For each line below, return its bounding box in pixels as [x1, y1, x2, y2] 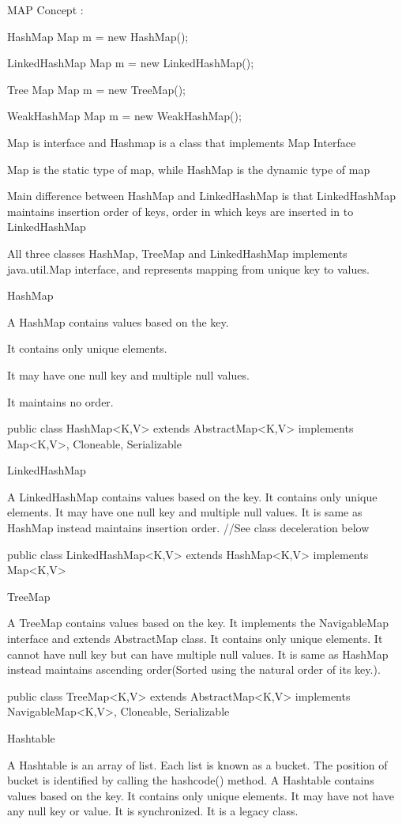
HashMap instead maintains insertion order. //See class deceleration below [7, 520, 370, 536]
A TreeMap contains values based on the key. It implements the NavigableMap [7, 614, 389, 631]
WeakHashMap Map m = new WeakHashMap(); [7, 108, 242, 124]
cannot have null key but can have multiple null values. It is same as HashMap [7, 645, 389, 662]
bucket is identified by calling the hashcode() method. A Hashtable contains [7, 772, 374, 788]
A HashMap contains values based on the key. [7, 313, 229, 330]
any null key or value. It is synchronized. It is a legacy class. [7, 803, 299, 819]
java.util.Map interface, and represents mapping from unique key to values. [7, 260, 370, 277]
